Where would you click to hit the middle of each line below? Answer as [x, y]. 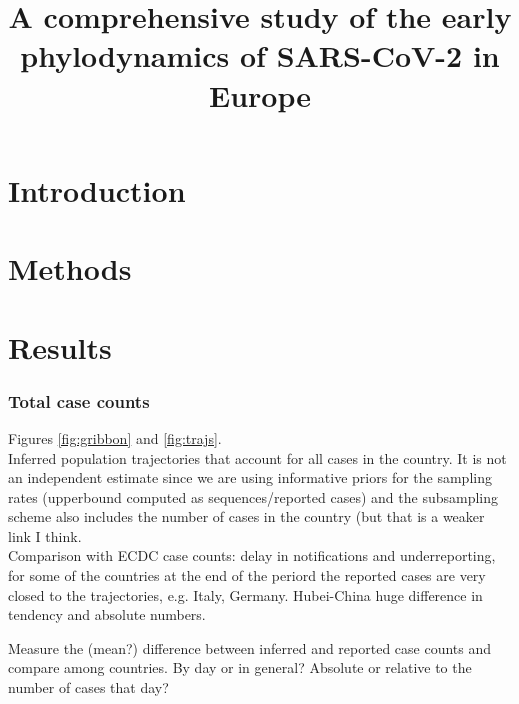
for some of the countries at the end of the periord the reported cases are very [247, 575]
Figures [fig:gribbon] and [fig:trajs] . [115, 437]
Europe [260, 94]
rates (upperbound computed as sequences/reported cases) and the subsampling [253, 496]
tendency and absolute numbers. [107, 614]
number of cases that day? [88, 687]
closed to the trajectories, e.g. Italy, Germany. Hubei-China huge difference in [245, 594]
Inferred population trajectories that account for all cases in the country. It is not [257, 457]
